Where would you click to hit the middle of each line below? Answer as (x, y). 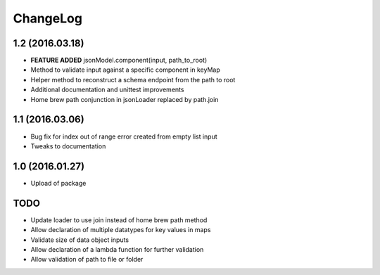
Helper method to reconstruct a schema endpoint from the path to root (133, 79)
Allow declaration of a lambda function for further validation (117, 249)
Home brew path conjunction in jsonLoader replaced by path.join (125, 99)
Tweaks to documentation (68, 146)
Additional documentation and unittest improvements (107, 90)
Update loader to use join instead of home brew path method (119, 220)
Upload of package (58, 183)
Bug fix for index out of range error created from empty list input (124, 136)
